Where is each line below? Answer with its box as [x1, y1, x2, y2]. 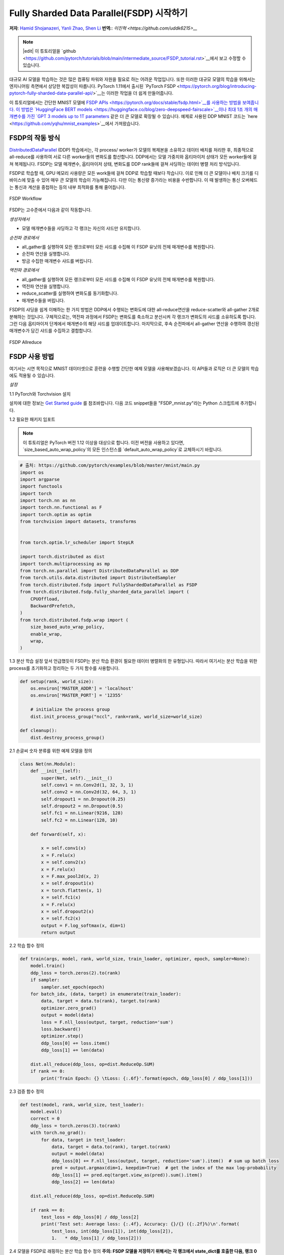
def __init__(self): [30, 768, 81, 774]
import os [20, 469, 44, 475]
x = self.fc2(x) [41, 916, 81, 921]
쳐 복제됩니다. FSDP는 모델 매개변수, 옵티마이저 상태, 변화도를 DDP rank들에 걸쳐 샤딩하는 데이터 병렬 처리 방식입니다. [9, 161, 241, 167]
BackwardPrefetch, [30, 603, 76, 608]
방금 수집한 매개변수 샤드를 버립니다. [22, 258, 93, 264]
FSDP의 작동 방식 [9, 134, 60, 142]
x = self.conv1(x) [41, 845, 86, 851]
